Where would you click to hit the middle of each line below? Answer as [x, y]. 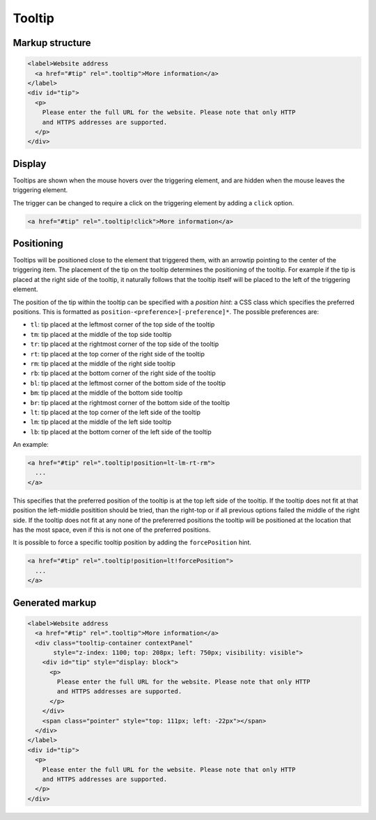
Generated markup [55, 602]
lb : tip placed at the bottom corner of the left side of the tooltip [121, 432]
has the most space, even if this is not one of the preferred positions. [112, 530]
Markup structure [52, 43]
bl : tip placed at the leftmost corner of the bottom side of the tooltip [128, 383]
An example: [31, 445]
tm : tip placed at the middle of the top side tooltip [101, 334]
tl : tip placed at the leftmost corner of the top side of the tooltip [123, 324]
